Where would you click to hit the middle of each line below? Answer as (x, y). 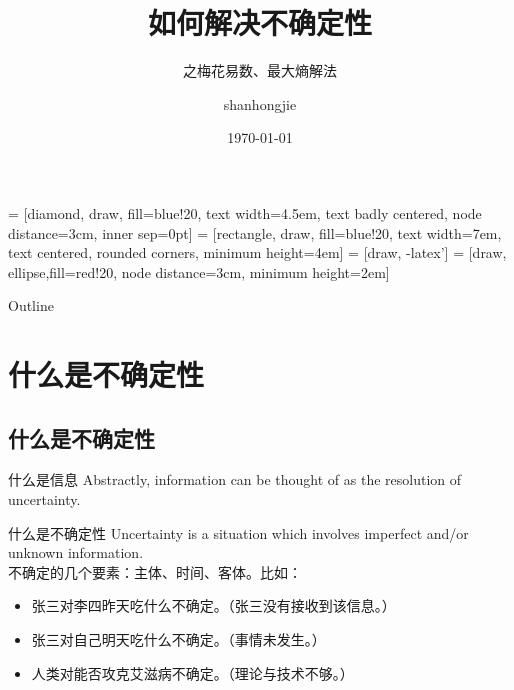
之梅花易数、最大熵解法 (260, 70)
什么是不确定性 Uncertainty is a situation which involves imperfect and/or (238, 532)
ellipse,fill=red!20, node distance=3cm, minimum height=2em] (199, 271)
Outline (31, 305)
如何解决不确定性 (259, 22)
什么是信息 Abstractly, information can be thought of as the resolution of (235, 479)
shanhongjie (260, 103)
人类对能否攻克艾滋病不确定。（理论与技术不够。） (192, 672)
